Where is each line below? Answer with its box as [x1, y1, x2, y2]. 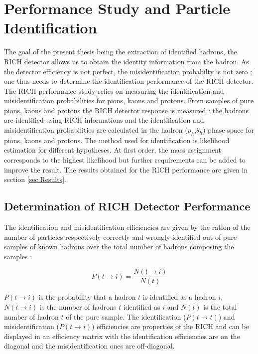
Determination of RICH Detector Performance [4, 198, 251, 214]
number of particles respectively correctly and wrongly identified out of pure [4, 231, 237, 242]
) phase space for [203, 125, 255, 135]
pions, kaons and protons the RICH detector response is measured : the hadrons [4, 105, 249, 115]
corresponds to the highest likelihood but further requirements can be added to [4, 155, 246, 165]
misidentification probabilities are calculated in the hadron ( [4, 125, 188, 135]
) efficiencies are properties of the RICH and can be [92, 321, 249, 332]
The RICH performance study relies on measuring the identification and [4, 85, 224, 96]
